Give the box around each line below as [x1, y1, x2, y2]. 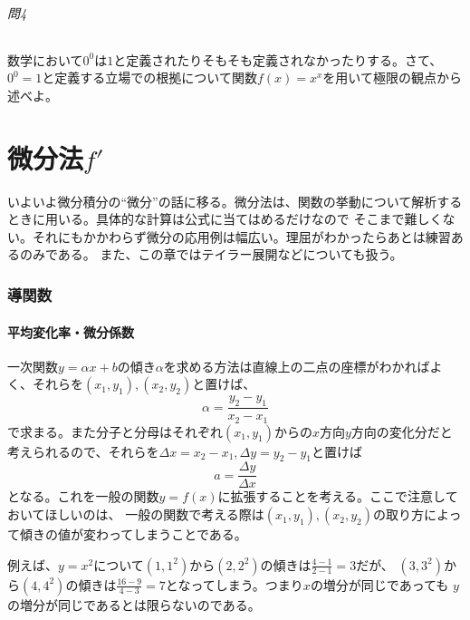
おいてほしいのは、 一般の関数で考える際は [7, 505, 264, 524]
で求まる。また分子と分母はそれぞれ [7, 421, 223, 441]
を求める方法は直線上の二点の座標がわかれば [163, 356, 430, 375]
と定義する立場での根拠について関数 [42, 68, 257, 87]
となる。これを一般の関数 [7, 487, 159, 506]
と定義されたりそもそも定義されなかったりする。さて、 [113, 50, 443, 69]
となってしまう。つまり [165, 575, 303, 594]
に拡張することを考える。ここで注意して [217, 487, 458, 506]
